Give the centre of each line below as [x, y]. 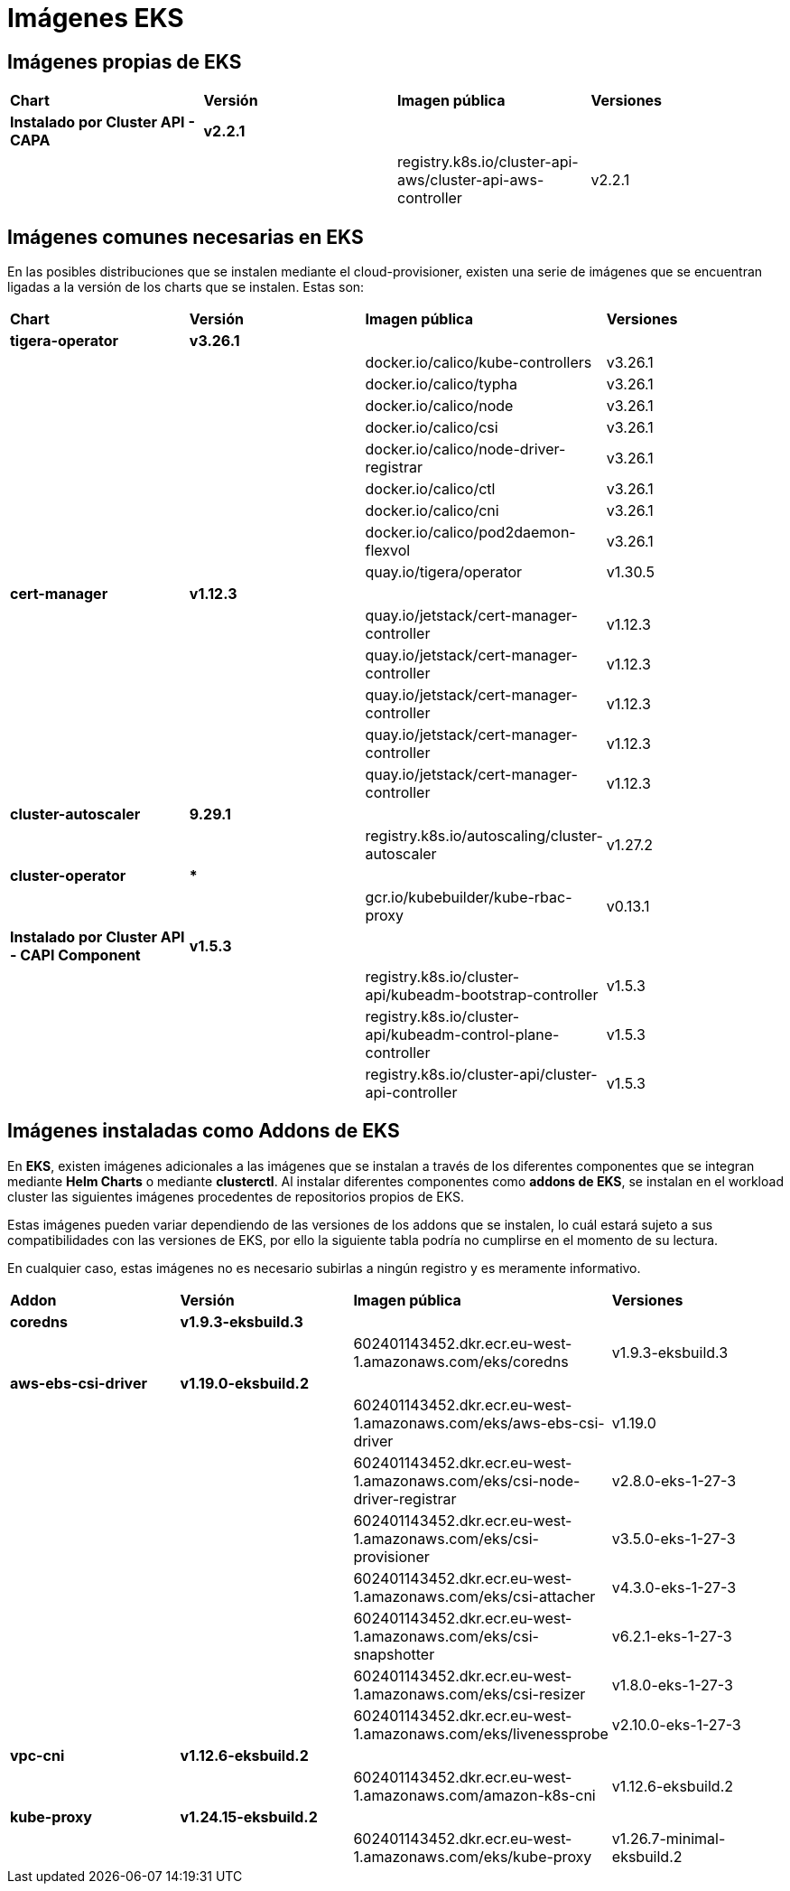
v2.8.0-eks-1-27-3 [674, 1480]
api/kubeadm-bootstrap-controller [482, 995]
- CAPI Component [75, 955]
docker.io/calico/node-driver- [465, 449]
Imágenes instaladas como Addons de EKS [204, 1131]
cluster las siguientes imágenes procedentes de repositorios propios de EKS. [236, 1196]
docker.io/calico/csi [432, 428]
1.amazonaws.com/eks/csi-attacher [474, 1596]
